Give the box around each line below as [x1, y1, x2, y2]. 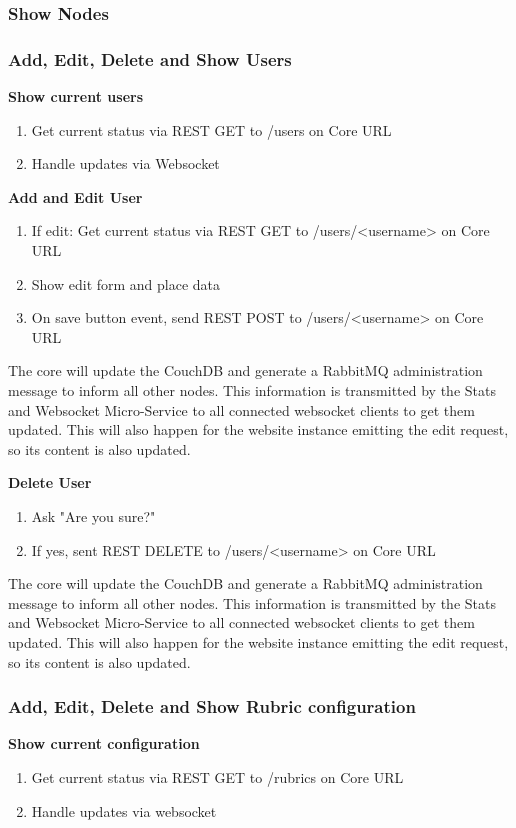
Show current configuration [8, 733, 200, 754]
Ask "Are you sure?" [31, 505, 156, 526]
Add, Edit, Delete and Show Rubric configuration [8, 694, 416, 719]
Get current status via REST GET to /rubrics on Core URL [31, 766, 404, 787]
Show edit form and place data [31, 273, 221, 294]
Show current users [8, 86, 144, 107]
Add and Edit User [8, 186, 143, 207]
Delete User [8, 472, 92, 493]
